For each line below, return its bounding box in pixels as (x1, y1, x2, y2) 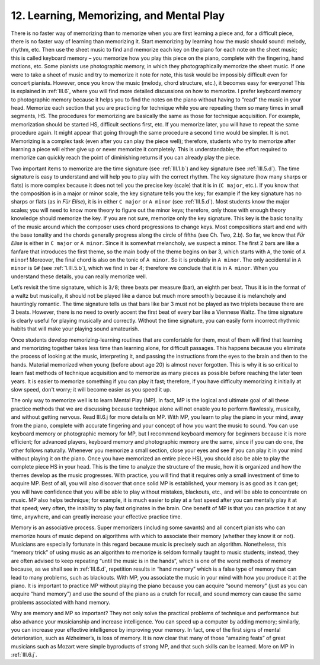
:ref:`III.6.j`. (11, 651, 38, 658)
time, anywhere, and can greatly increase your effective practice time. (11, 513, 183, 520)
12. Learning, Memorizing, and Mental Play (11, 9, 225, 22)
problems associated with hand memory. (11, 599, 111, 606)
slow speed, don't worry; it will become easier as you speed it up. (11, 386, 171, 393)
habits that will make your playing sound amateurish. (11, 325, 139, 332)
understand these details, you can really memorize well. (11, 273, 148, 280)
